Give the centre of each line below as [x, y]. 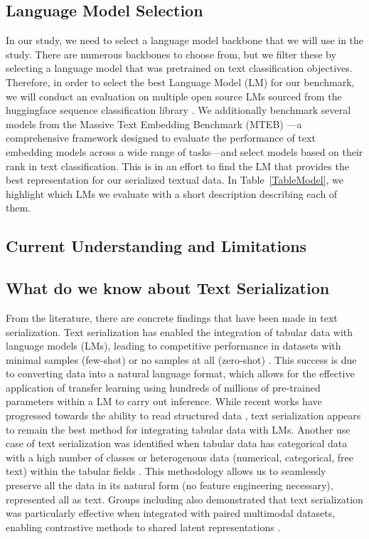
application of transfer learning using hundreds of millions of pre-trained [163, 387]
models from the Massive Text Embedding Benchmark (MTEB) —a [154, 124]
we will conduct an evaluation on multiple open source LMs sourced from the [174, 96]
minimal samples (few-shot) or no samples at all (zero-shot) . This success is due [181, 359]
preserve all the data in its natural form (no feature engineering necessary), [170, 485]
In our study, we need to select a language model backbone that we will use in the [185, 40]
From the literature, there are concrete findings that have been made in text [172, 317]
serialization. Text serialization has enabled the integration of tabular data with [180, 331]
